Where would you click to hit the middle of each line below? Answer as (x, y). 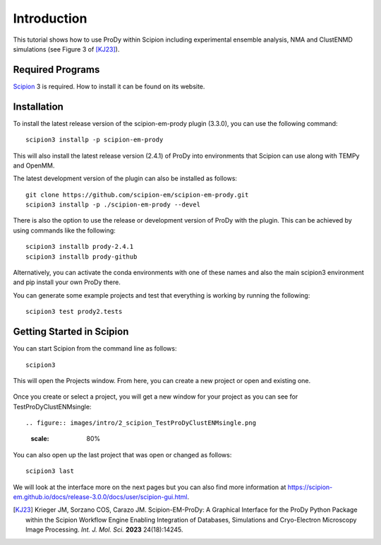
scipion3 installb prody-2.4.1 (80, 247)
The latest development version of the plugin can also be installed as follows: (125, 178)
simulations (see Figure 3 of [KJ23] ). (66, 49)
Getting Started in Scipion (71, 332)
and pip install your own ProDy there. (67, 282)
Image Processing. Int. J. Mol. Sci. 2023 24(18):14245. (104, 529)
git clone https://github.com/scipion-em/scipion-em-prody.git (137, 195)
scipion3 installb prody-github (81, 257)
